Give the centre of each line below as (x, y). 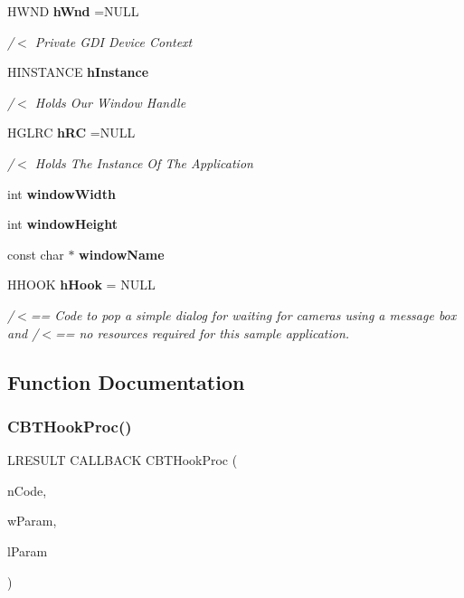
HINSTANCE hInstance (78, 72)
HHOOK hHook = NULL (81, 285)
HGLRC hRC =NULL (71, 133)
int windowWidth (62, 193)
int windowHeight (62, 224)
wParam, (32, 521)
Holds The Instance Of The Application (144, 162)
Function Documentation (126, 381)
